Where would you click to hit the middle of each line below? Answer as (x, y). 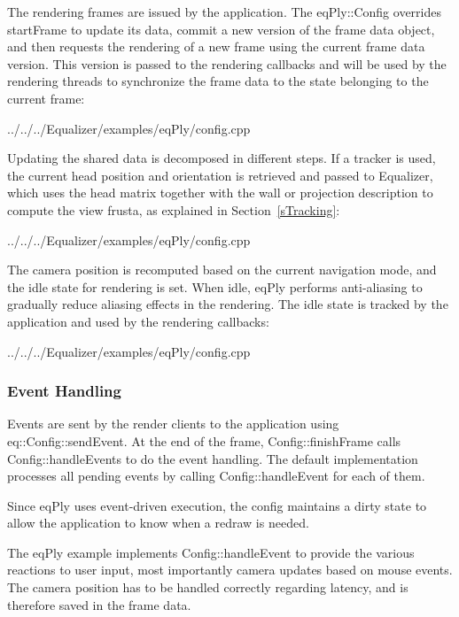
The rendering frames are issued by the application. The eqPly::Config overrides (224, 12)
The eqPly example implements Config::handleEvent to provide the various (211, 552)
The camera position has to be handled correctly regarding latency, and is (208, 587)
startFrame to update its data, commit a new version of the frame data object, (221, 29)
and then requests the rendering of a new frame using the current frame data (216, 46)
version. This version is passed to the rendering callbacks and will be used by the (227, 63)
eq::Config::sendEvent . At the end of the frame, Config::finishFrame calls (204, 440)
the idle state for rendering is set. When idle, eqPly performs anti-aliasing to (215, 286)
